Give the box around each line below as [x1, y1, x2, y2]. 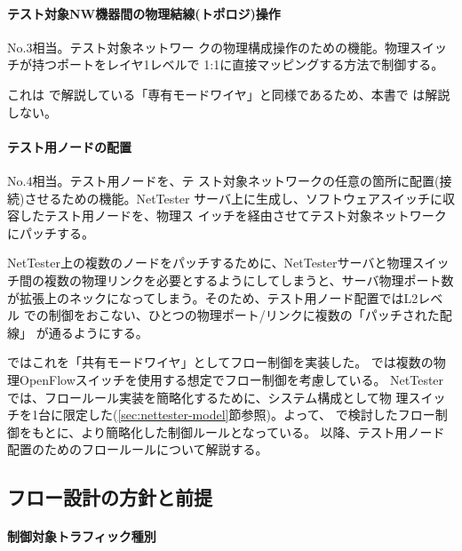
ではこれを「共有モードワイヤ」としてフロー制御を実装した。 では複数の [7, 353, 434, 371]
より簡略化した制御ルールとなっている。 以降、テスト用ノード [81, 422, 445, 441]
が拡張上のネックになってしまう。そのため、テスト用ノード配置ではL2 [7, 288, 418, 307]
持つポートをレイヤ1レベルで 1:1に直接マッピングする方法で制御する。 [31, 55, 444, 74]
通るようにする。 [48, 323, 148, 341]
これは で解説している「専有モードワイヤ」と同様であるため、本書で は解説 [7, 84, 450, 103]
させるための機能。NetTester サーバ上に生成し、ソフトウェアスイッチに [24, 188, 442, 207]
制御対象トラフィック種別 [7, 527, 156, 546]
